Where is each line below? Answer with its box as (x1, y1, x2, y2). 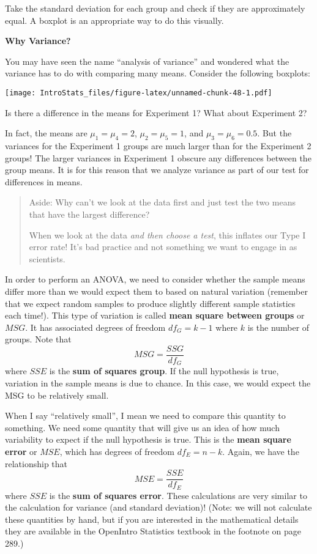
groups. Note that (5, 333, 72, 345)
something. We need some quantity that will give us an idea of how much (5, 421, 280, 434)
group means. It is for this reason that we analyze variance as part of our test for (5, 163, 309, 176)
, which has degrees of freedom (59, 445, 174, 457)
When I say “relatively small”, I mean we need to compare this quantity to (5, 409, 286, 422)
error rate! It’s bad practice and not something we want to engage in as (29, 240, 297, 253)
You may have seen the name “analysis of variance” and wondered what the (5, 54, 289, 67)
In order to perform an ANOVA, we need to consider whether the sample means (5, 273, 305, 286)
